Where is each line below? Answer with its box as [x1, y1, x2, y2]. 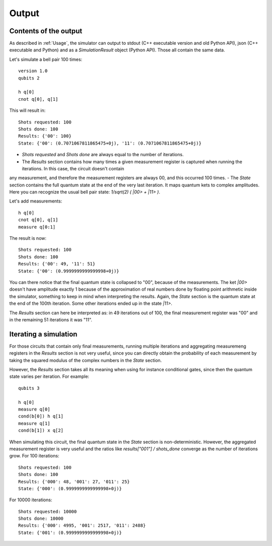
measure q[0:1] [18, 224, 56, 230]
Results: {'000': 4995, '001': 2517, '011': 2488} [18, 523, 146, 528]
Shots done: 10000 [18, 516, 64, 521]
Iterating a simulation [9, 330, 78, 338]
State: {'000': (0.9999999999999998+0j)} [18, 486, 122, 491]
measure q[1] [18, 421, 50, 426]
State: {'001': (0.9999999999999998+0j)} [18, 529, 122, 535]
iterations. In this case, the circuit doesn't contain [22, 165, 124, 171]
